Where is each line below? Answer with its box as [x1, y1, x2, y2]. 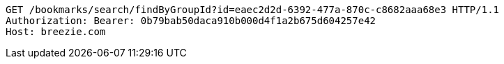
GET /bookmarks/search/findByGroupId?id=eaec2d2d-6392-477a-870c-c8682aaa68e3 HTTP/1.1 [6, 4, 500, 15]
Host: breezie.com [6, 26, 106, 37]
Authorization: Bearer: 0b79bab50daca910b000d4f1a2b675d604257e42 [6, 15, 376, 26]
